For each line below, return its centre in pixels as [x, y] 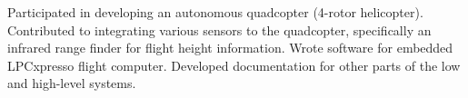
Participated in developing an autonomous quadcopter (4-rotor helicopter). [215, 12]
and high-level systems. [72, 83]
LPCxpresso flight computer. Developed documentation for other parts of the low [234, 65]
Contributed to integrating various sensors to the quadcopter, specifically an [219, 29]
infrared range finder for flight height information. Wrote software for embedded [230, 48]
